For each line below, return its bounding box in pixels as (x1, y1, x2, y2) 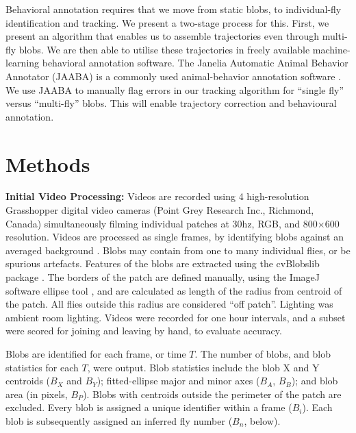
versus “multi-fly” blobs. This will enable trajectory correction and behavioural (5, 96, 337, 110)
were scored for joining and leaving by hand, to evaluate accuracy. (5, 323, 282, 338)
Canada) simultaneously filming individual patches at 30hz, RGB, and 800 (5, 216, 318, 230)
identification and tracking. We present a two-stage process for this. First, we (5, 15, 329, 29)
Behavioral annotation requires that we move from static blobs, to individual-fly (5, 2, 342, 16)
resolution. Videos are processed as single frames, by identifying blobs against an (5, 230, 344, 244)
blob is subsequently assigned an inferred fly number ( (5, 413, 233, 428)
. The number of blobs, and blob (194, 347, 331, 360)
